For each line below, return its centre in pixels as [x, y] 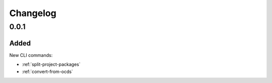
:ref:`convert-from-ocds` [47, 71]
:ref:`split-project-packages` [51, 64]
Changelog [33, 13]
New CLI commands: [31, 55]
